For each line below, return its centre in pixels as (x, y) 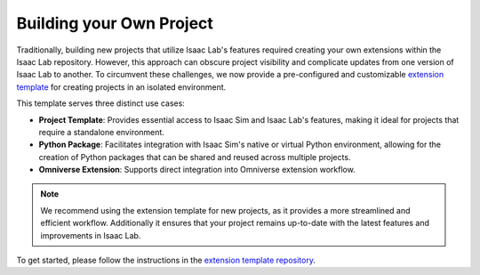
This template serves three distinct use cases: (101, 103)
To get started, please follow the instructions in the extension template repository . (166, 260)
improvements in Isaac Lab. (91, 235)
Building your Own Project (115, 23)
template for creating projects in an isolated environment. (121, 87)
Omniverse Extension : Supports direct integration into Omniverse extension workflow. (197, 170)
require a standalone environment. (101, 132)
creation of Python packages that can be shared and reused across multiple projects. (195, 157)
